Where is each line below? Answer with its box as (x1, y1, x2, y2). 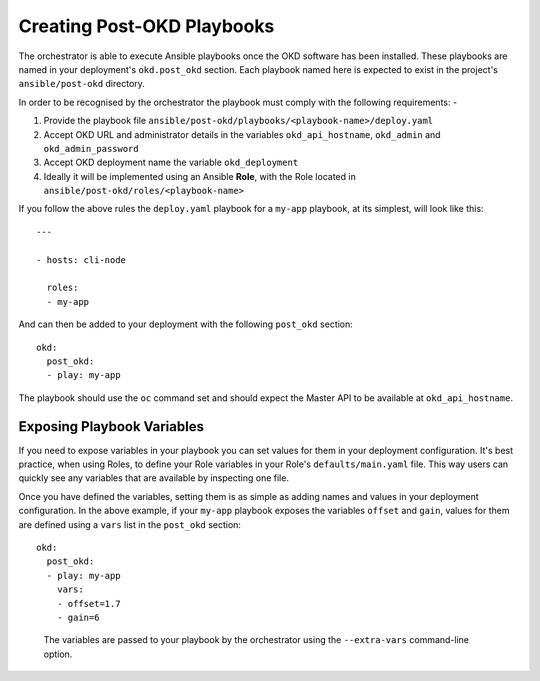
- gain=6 (56, 611, 100, 623)
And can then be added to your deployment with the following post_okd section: (18, 318, 354, 330)
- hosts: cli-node (36, 254, 127, 265)
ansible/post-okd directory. (18, 78, 145, 90)
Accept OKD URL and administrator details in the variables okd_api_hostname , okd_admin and (43, 128, 441, 140)
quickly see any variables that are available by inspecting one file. (18, 472, 290, 484)
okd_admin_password (43, 143, 139, 154)
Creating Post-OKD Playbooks (18, 15, 275, 37)
